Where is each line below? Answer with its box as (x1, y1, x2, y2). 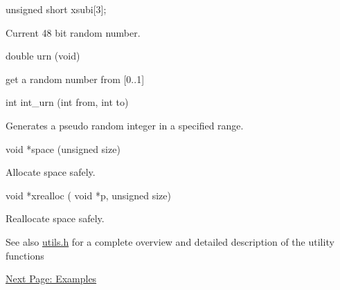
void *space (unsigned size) (6, 141, 120, 156)
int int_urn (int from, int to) (6, 95, 129, 109)
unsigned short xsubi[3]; (6, 2, 107, 16)
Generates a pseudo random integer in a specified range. (6, 118, 244, 132)
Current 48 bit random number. (6, 25, 141, 39)
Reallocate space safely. (6, 211, 105, 226)
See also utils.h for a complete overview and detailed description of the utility (6, 234, 334, 248)
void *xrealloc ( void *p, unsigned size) (6, 188, 171, 202)
